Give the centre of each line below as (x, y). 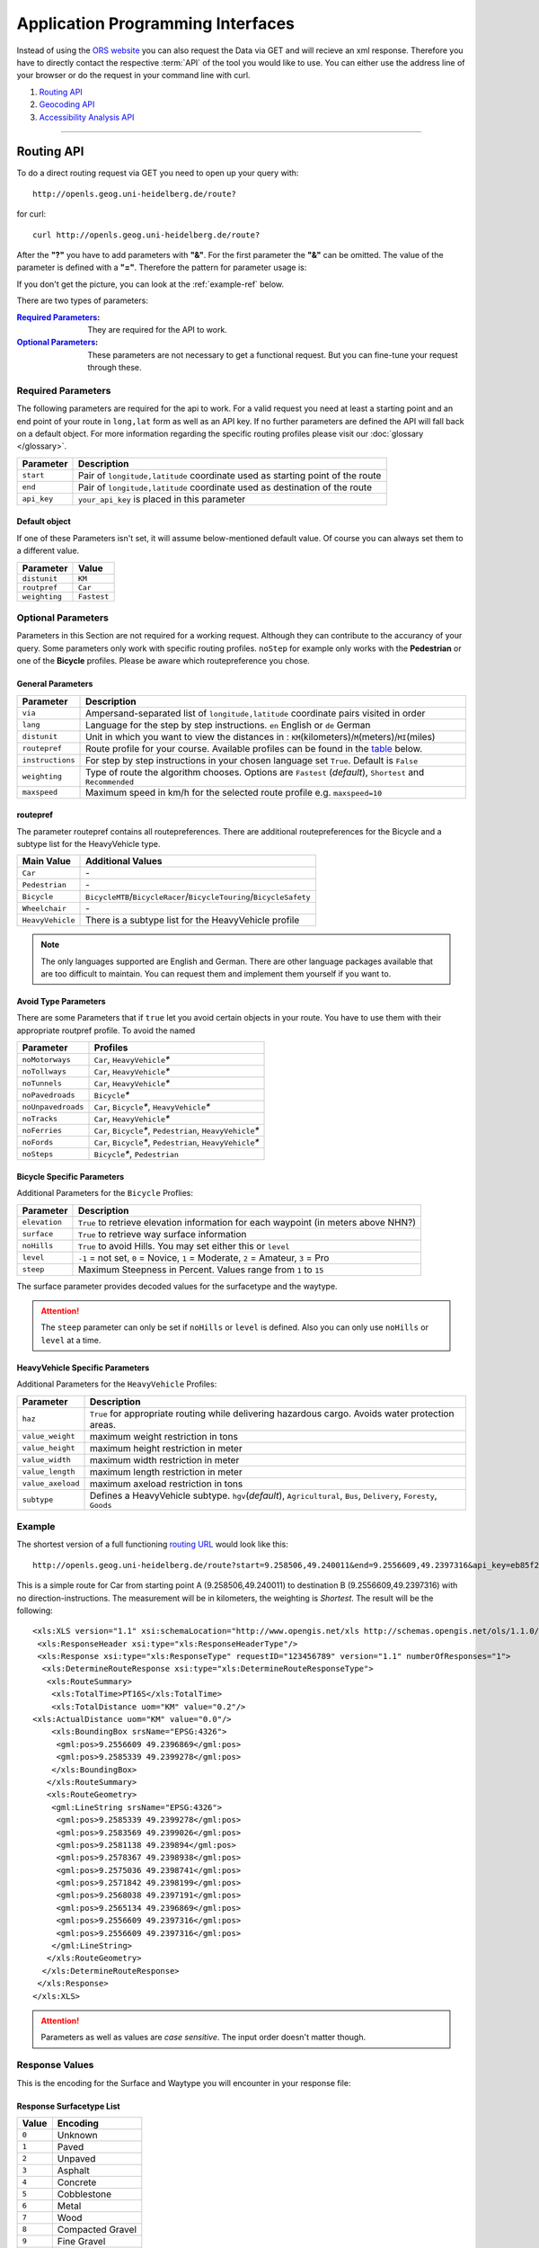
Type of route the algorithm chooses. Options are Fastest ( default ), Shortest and (255, 772)
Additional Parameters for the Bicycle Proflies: (105, 1193)
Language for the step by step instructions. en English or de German (228, 725)
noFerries (42, 1130)
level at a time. (71, 1340)
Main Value (47, 861)
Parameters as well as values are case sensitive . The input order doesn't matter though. (203, 2038)
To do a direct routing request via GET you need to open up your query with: (158, 173)
